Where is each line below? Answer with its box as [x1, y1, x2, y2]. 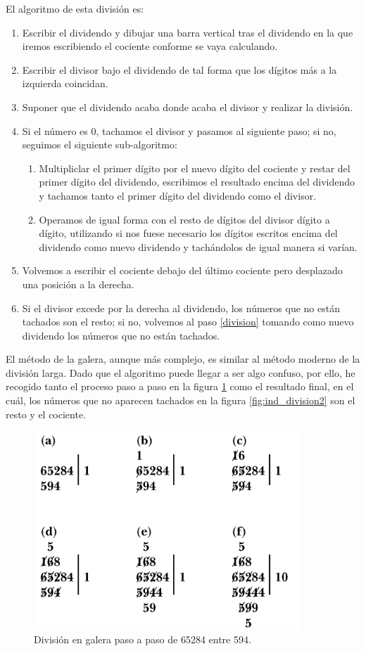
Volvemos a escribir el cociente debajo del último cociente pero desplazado [22, 263, 343, 278]
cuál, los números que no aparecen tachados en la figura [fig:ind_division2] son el [6, 393, 355, 408]
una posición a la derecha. [22, 276, 134, 291]
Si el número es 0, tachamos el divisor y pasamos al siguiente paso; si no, [22, 123, 336, 138]
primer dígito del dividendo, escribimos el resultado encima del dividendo [39, 174, 355, 189]
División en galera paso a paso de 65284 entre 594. [34, 632, 251, 647]
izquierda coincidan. [22, 76, 108, 91]
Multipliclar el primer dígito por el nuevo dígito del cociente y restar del [39, 160, 351, 175]
